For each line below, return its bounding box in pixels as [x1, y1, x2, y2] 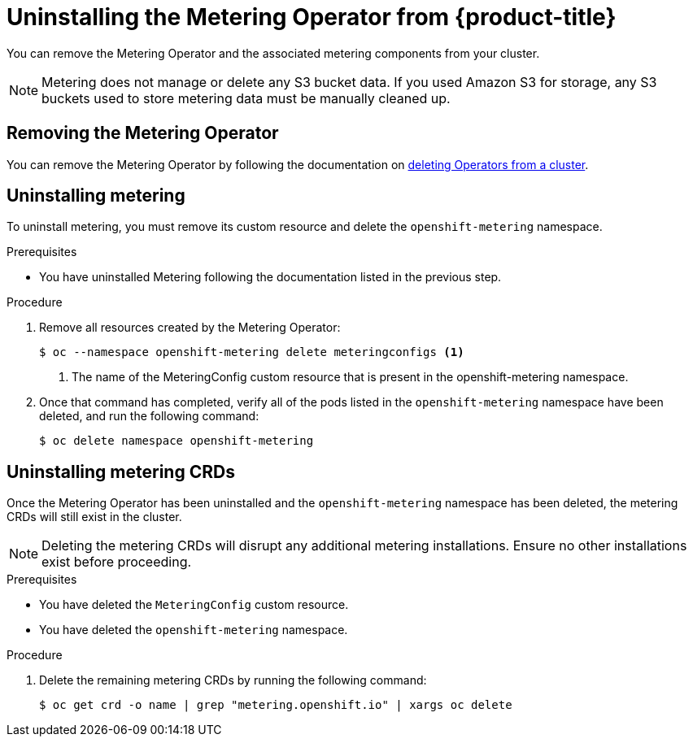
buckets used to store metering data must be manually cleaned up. [41, 89, 451, 106]
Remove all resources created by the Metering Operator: [39, 320, 341, 335]
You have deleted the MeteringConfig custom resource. [39, 597, 349, 612]
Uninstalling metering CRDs [7, 461, 235, 482]
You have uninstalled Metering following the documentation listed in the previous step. [39, 270, 502, 285]
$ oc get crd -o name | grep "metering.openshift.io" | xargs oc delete [39, 698, 512, 712]
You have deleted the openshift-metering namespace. [39, 623, 348, 637]
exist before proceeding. [41, 554, 192, 571]
